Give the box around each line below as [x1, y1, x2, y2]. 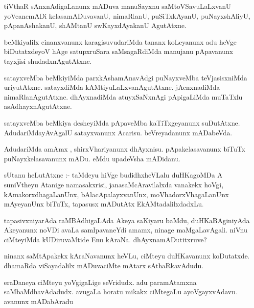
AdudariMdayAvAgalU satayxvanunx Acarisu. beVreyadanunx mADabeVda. [4, 127, 232, 137]
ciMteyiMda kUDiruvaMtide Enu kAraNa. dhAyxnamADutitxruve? [4, 234, 207, 244]
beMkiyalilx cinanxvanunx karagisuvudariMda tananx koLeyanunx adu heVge [4, 36, 237, 47]
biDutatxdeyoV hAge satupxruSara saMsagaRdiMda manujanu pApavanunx [4, 46, 233, 56]
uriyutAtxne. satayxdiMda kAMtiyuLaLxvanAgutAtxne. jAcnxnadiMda [4, 82, 220, 92]
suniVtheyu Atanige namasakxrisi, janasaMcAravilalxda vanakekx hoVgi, [4, 179, 224, 189]
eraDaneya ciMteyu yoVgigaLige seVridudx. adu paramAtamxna [4, 277, 197, 287]
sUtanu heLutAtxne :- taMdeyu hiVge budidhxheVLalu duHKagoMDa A [4, 170, 223, 180]
